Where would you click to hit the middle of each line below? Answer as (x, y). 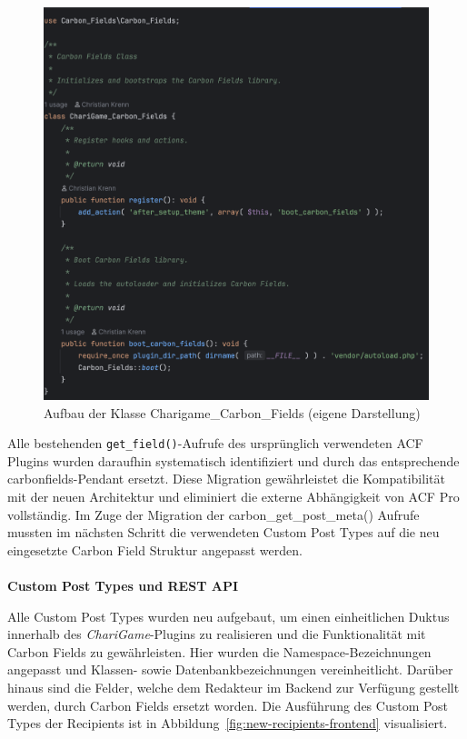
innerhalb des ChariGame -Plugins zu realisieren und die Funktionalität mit (217, 634)
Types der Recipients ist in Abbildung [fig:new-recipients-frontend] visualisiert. (228, 723)
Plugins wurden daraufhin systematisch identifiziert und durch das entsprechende (233, 460)
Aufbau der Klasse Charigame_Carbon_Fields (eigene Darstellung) (232, 412)
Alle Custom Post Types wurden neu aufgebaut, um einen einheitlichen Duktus (229, 616)
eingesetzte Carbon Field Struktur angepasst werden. (155, 549)
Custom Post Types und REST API (123, 586)
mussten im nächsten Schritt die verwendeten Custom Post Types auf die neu (224, 532)
